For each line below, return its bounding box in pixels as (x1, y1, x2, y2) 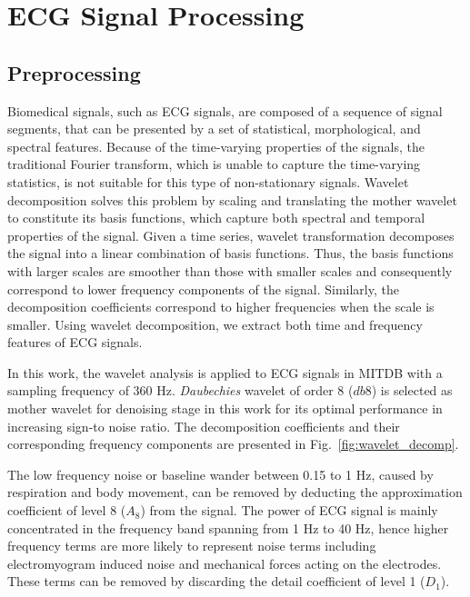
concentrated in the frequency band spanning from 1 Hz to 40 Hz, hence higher (7, 518, 449, 537)
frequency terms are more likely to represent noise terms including (7, 536, 376, 555)
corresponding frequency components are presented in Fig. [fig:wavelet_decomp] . (7, 434, 459, 453)
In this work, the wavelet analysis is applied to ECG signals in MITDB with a (7, 363, 443, 382)
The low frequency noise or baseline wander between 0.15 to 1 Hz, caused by (7, 464, 434, 483)
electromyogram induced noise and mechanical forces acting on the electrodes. (7, 553, 442, 572)
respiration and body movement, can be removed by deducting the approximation (7, 483, 463, 502)
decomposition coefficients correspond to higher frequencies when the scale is (7, 297, 435, 316)
